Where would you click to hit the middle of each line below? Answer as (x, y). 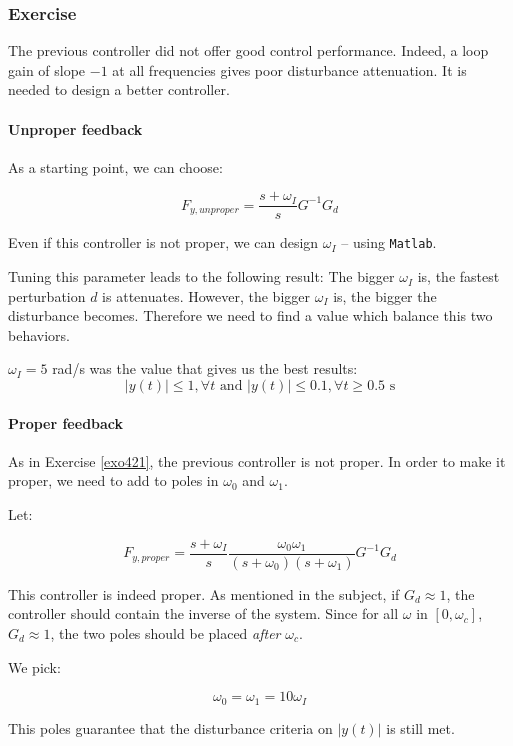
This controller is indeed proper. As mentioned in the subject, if (204, 593)
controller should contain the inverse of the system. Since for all (203, 613)
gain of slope (47, 69)
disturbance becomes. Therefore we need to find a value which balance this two (250, 315)
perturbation (47, 295)
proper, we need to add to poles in (113, 480)
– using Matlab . (389, 242)
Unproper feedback (75, 128)
